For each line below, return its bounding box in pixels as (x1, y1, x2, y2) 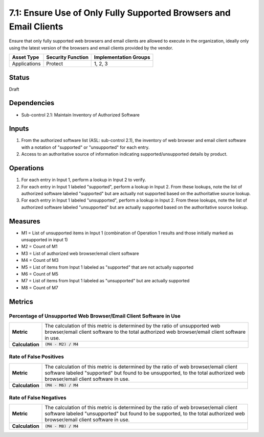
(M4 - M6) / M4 (44, 383, 79, 388)
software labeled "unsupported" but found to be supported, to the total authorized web (44, 410, 245, 417)
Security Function (46, 54, 89, 61)
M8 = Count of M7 (21, 284, 59, 291)
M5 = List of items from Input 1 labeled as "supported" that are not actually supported (21, 264, 194, 270)
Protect (46, 60, 63, 67)
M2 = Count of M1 (21, 244, 58, 250)
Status (9, 73, 30, 82)
